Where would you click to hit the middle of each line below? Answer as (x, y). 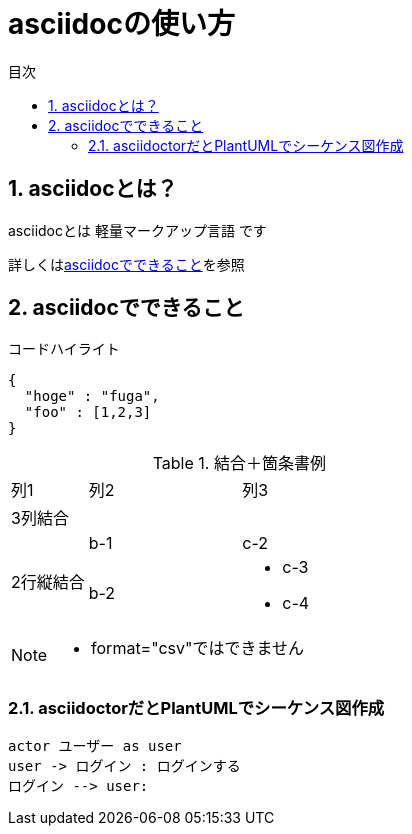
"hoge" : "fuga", (92, 396)
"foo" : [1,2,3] (88, 412)
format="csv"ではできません (197, 648)
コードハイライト (64, 349)
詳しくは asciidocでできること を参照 (126, 264)
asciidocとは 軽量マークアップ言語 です (137, 230)
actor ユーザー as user (95, 746)
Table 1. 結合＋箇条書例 (239, 463)
